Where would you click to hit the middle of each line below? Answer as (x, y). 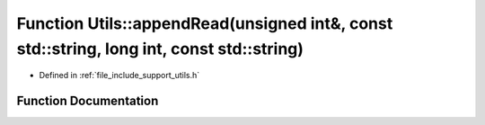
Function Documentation (88, 101)
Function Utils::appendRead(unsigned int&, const (205, 23)
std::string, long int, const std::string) (160, 49)
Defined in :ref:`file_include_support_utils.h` (119, 76)
